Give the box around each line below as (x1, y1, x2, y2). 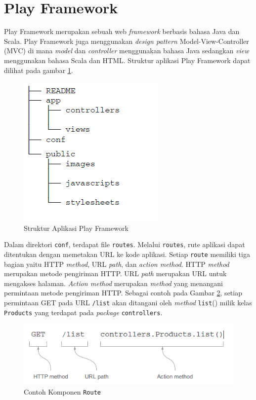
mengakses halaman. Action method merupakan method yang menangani (4, 278, 223, 288)
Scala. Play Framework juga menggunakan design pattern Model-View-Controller (4, 36, 249, 46)
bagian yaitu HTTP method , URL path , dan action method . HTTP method (4, 258, 229, 269)
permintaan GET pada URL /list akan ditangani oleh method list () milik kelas (4, 297, 252, 307)
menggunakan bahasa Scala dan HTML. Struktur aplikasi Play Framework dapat (4, 55, 251, 65)
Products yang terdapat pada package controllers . (4, 307, 163, 317)
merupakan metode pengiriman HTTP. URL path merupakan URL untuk (4, 268, 227, 279)
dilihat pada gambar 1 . (4, 65, 73, 75)
